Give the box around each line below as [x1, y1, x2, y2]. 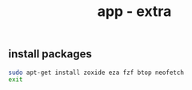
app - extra [97, 2, 172, 21]
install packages [8, 47, 92, 61]
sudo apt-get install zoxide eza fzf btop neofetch [8, 68, 184, 76]
